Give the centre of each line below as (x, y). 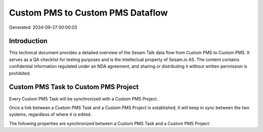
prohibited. (20, 73)
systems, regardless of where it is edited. (50, 114)
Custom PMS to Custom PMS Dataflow (88, 13)
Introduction (28, 41)
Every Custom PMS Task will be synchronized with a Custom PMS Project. (84, 99)
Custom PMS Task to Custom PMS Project (74, 87)
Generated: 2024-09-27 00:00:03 (43, 27)
